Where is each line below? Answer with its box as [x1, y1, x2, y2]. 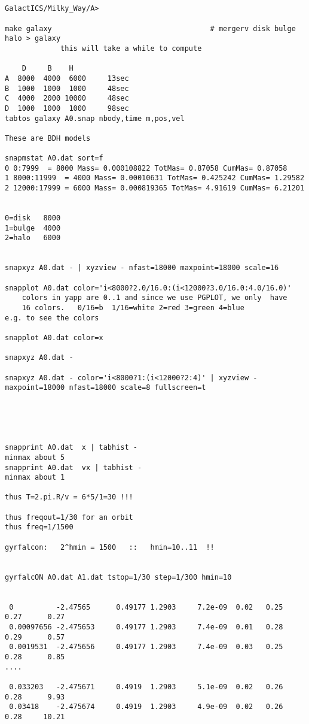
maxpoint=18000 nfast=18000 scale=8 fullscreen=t [5, 383, 206, 392]
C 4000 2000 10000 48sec [5, 94, 129, 103]
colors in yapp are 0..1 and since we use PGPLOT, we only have [22, 293, 287, 302]
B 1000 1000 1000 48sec [5, 84, 129, 93]
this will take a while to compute [60, 44, 202, 53]
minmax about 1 [5, 473, 65, 482]
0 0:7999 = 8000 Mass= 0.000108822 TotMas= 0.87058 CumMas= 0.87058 [5, 163, 287, 172]
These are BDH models [5, 134, 91, 143]
